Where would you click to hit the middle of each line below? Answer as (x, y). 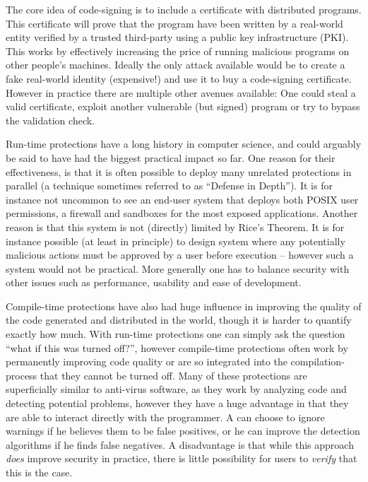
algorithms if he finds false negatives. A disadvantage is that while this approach (180, 444)
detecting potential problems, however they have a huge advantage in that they (177, 403)
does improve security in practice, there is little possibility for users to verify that (182, 458)
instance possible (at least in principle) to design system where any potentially (176, 241)
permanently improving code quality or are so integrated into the (147, 361)
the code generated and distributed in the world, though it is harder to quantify (179, 320)
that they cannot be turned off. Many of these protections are (173, 375)
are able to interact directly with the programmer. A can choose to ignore (165, 417)
